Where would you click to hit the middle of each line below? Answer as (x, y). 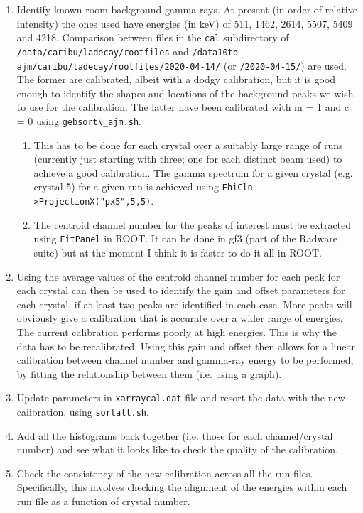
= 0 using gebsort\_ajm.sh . (79, 120)
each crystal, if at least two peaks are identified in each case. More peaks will (184, 304)
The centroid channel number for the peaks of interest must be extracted (193, 224)
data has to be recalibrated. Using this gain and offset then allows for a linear (186, 346)
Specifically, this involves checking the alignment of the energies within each (182, 487)
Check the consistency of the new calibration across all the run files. (165, 473)
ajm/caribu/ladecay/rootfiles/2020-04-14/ (119, 66)
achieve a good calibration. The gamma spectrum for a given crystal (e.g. (193, 172)
